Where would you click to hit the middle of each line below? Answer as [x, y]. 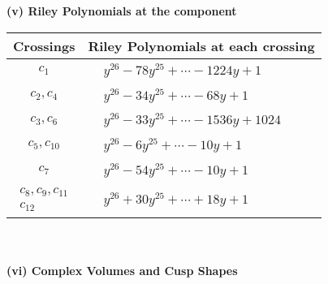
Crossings [44, 45]
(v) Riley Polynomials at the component [122, 11]
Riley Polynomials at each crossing [201, 45]
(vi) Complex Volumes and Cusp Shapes [122, 270]
